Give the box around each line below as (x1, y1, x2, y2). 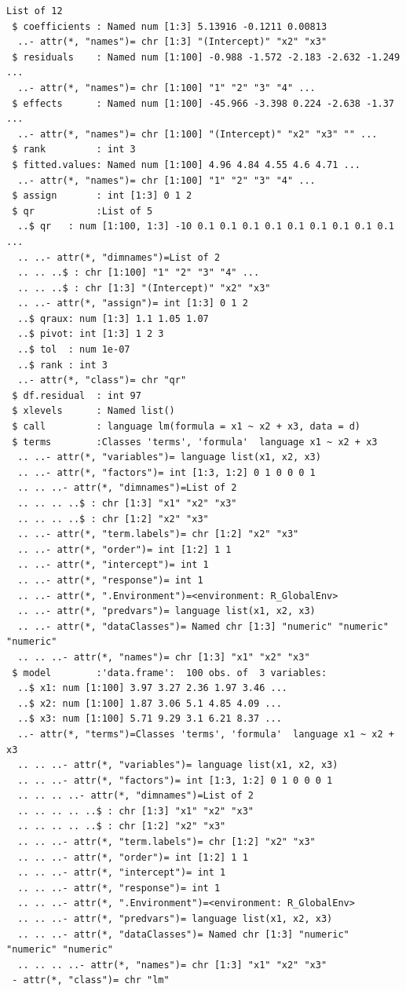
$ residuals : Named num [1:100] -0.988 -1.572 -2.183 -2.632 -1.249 (12, 51, 401, 63)
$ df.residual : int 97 (12, 389, 141, 401)
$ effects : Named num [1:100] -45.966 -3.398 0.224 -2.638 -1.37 (12, 97, 394, 109)
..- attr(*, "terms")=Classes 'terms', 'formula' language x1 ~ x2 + (17, 728, 394, 740)
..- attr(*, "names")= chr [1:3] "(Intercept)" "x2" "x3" (17, 36, 327, 48)
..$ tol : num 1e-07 (17, 344, 130, 356)
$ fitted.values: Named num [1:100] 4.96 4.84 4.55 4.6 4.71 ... (12, 159, 361, 170)
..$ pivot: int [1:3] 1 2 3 (17, 328, 164, 340)
